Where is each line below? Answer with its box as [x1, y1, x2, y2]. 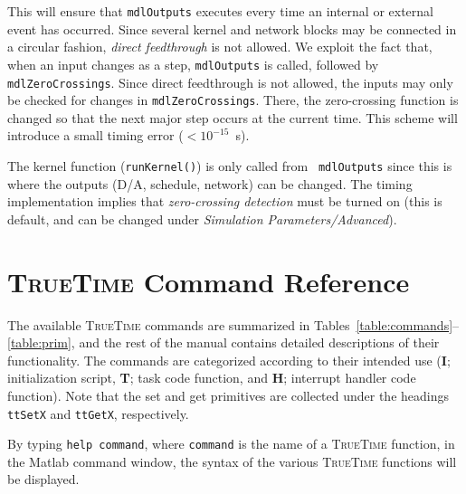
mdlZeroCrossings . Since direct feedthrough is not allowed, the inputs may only [7, 72, 453, 91]
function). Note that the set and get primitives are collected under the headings [7, 385, 450, 404]
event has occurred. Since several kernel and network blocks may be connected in [7, 19, 457, 38]
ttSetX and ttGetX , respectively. [7, 404, 189, 423]
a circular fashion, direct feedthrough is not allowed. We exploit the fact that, [7, 37, 433, 56]
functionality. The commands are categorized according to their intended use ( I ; [7, 350, 451, 369]
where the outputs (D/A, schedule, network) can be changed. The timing [7, 174, 413, 193]
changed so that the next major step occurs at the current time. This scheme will [7, 108, 458, 127]
